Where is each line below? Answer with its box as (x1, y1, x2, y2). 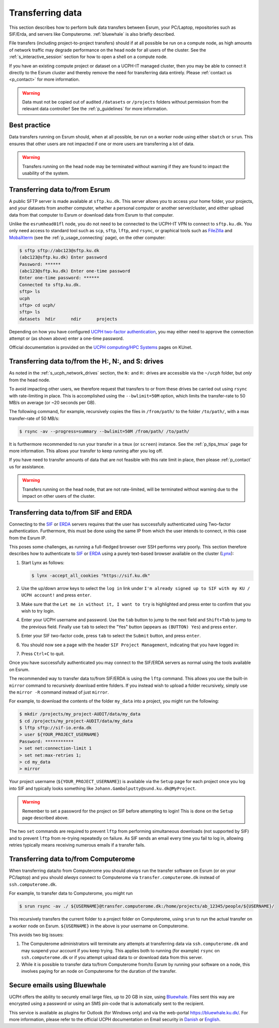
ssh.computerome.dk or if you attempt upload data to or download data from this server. (21, 955, 203, 961)
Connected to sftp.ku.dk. (19, 282, 82, 287)
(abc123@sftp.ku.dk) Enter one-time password (19, 268, 130, 274)
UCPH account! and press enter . (21, 592, 91, 598)
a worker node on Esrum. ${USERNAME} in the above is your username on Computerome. (9, 923, 189, 929)
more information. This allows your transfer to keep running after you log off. (9, 448, 163, 454)
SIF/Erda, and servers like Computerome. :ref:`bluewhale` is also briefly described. (9, 31, 175, 37)
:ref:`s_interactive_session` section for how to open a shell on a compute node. (9, 54, 168, 60)
